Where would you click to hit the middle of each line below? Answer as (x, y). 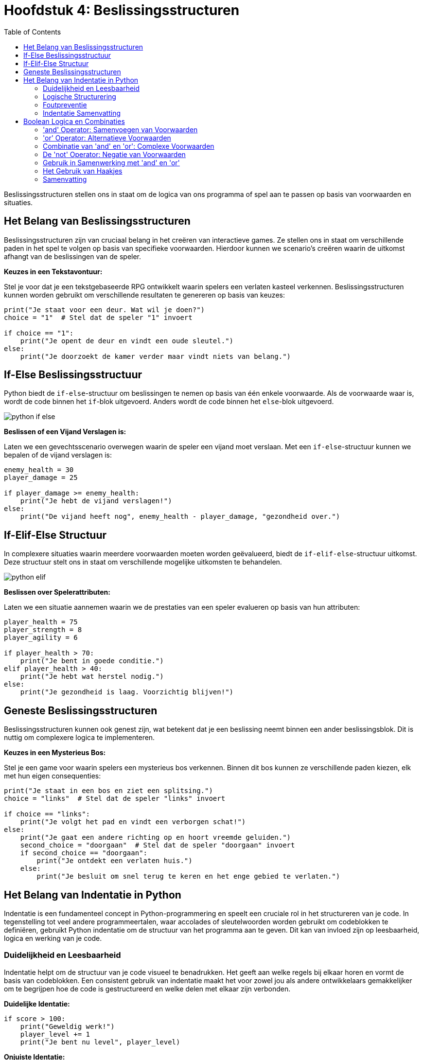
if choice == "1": (39, 333)
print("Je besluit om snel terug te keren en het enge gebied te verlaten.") (188, 876)
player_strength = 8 (43, 630)
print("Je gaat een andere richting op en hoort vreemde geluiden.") (156, 838)
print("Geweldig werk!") (67, 1026)
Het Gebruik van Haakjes (83, 171)
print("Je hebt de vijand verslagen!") (96, 501)
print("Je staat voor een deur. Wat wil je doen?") (105, 309)
